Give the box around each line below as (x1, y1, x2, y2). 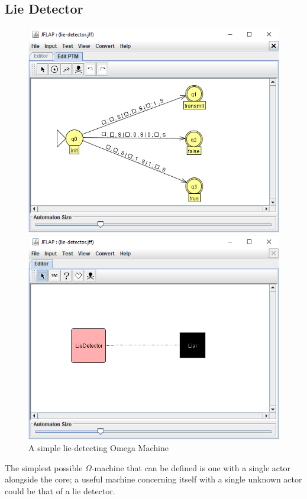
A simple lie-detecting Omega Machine (28, 442, 169, 454)
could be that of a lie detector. (5, 484, 115, 497)
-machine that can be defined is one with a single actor (91, 461, 290, 474)
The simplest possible (5, 461, 83, 474)
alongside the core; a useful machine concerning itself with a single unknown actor (5, 473, 302, 485)
